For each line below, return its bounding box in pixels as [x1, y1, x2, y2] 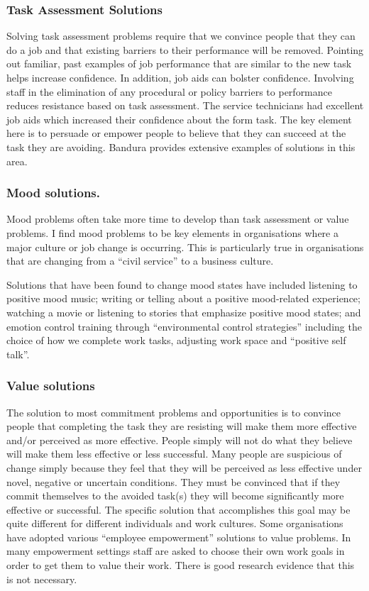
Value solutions [6, 377, 95, 394]
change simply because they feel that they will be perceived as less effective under [6, 460, 362, 475]
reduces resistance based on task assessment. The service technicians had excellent [6, 98, 364, 113]
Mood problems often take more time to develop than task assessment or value [6, 211, 349, 226]
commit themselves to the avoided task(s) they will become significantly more [6, 488, 344, 503]
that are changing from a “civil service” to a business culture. [6, 253, 274, 268]
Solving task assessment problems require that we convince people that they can [6, 28, 356, 43]
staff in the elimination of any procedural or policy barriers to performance [6, 84, 333, 99]
